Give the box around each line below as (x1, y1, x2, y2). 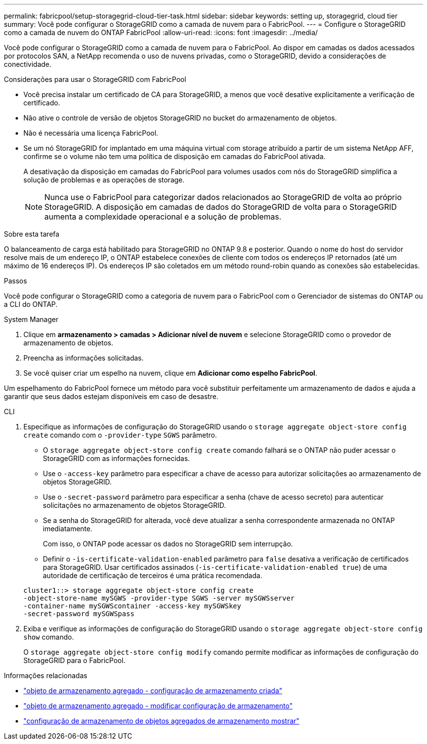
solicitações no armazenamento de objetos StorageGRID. (43, 501, 226, 509)
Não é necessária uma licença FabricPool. (23, 129, 158, 137)
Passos (4, 277, 27, 285)
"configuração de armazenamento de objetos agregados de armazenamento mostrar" (23, 717, 300, 725)
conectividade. (4, 60, 52, 68)
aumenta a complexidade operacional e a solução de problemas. (44, 212, 282, 221)
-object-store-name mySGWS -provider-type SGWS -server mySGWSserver (23, 594, 295, 602)
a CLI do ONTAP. (4, 300, 58, 308)
